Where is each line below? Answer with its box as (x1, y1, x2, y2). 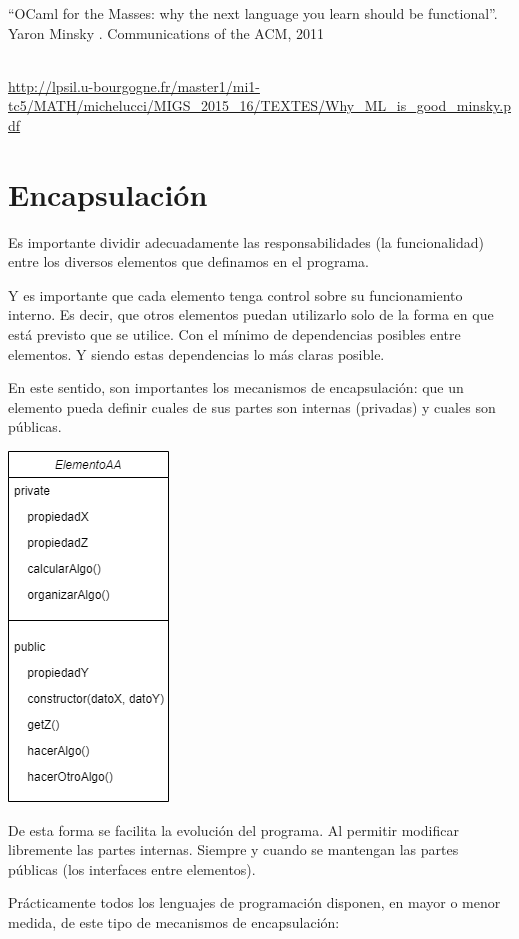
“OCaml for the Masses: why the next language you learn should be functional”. (8, 3, 498, 23)
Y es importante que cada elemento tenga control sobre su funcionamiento (8, 284, 463, 305)
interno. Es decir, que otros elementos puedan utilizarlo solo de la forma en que (8, 304, 494, 325)
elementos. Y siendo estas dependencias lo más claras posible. (8, 343, 385, 364)
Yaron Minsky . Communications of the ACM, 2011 (8, 22, 324, 43)
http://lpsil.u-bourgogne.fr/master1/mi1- (8, 75, 260, 96)
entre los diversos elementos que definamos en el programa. (8, 251, 369, 272)
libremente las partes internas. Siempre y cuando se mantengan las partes (8, 839, 459, 860)
